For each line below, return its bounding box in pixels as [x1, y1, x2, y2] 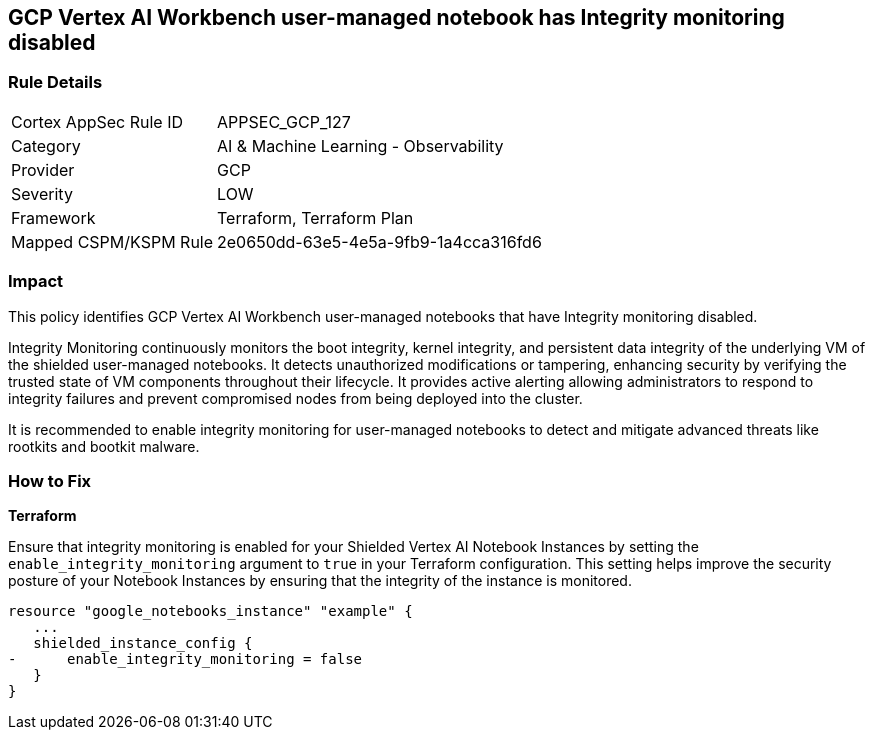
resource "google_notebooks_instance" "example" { [8, 603, 413, 620]
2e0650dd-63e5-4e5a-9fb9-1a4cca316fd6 [217, 231, 542, 252]
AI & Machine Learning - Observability [217, 135, 504, 156]
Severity [11, 183, 73, 204]
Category [11, 135, 81, 156]
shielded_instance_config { [33, 635, 253, 652]
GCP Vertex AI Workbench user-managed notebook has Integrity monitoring [8, 5, 785, 30]
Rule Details [8, 72, 103, 93]
